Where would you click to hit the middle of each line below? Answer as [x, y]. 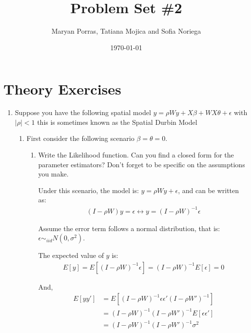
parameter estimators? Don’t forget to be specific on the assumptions [142, 164]
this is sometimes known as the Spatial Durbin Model [117, 122]
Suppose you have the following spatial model [83, 112]
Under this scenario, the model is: [88, 190]
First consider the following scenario [80, 138]
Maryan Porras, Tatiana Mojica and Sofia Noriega [126, 31]
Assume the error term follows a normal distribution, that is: [129, 228]
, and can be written [209, 190]
